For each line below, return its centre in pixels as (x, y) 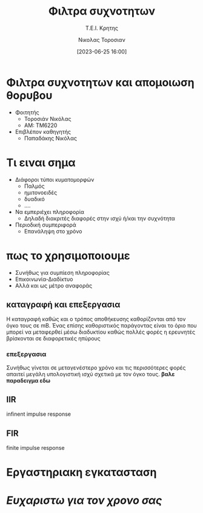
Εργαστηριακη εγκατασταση (82, 473)
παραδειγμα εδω (28, 380)
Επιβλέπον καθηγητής (43, 131)
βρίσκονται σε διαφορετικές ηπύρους (54, 339)
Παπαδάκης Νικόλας (51, 138)
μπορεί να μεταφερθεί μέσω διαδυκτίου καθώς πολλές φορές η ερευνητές (101, 332)
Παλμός (34, 186)
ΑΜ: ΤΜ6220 (41, 125)
